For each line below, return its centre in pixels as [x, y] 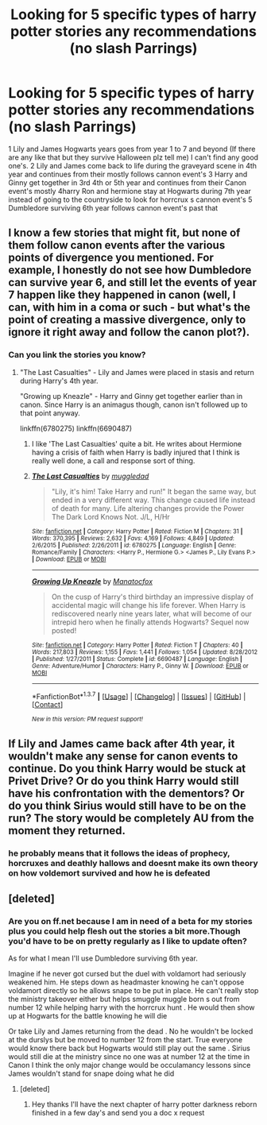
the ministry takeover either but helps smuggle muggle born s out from [124, 999]
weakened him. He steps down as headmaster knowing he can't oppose [126, 982]
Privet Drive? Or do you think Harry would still [124, 781]
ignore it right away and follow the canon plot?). [129, 332]
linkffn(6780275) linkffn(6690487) [76, 428]
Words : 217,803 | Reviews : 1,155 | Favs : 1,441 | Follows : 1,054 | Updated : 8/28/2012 [145, 652]
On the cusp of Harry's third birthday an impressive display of [153, 597]
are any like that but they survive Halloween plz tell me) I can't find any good [133, 157]
